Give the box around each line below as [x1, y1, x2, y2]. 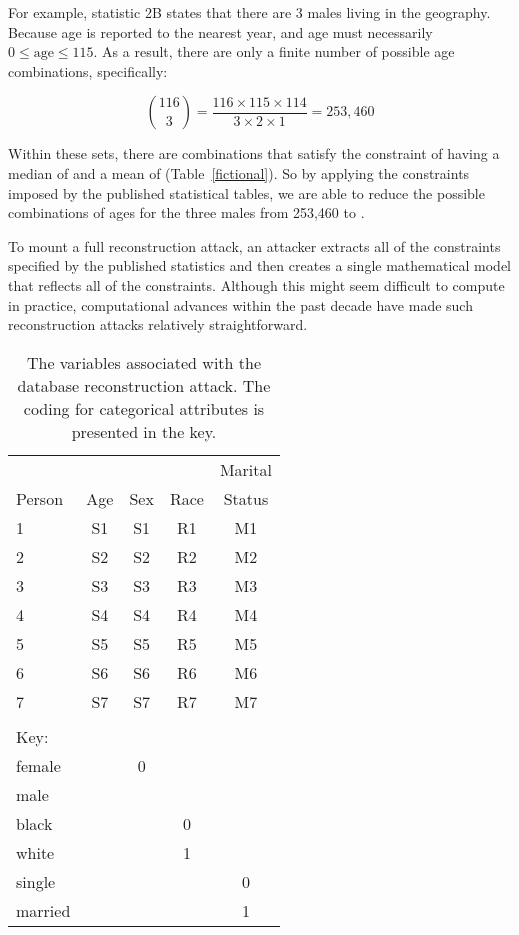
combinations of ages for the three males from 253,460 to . [8, 202, 365, 223]
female [16, 753, 61, 777]
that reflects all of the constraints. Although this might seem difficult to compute [8, 274, 505, 295]
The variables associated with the [26, 350, 262, 374]
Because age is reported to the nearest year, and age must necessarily [8, 21, 433, 42]
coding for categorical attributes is [23, 396, 265, 420]
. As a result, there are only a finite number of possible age [93, 41, 455, 62]
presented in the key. [71, 419, 217, 443]
